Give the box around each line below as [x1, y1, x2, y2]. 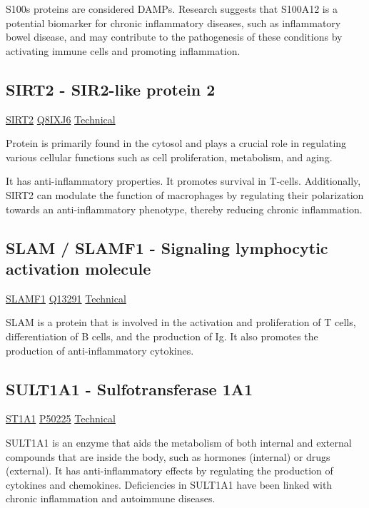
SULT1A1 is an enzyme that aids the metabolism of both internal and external [6, 435, 352, 449]
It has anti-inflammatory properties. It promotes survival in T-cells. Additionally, [6, 173, 361, 188]
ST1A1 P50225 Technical [6, 411, 116, 426]
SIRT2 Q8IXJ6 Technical [6, 111, 116, 126]
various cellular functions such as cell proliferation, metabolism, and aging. [6, 149, 333, 164]
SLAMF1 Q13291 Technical [6, 290, 126, 305]
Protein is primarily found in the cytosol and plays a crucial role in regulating [6, 136, 347, 151]
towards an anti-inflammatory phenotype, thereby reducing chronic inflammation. [6, 201, 363, 216]
